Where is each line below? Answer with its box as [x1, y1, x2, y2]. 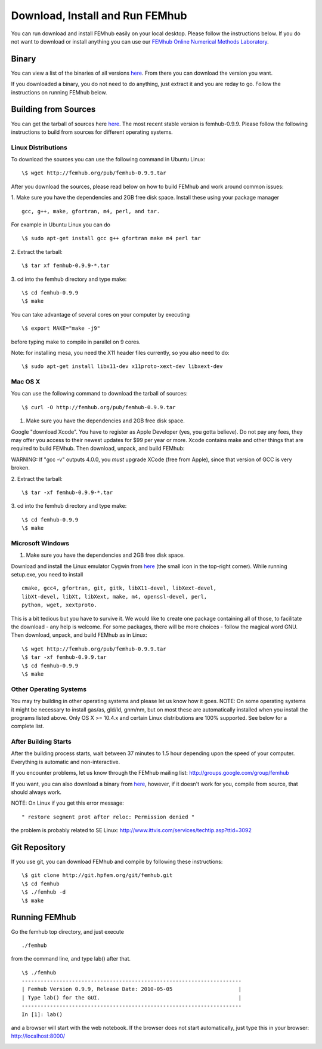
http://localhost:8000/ [11, 1032, 66, 1039]
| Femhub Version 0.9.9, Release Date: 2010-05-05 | [21, 986, 242, 993]
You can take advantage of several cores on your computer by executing [11, 311, 190, 318]
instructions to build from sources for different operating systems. [11, 128, 173, 136]
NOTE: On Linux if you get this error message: [11, 799, 125, 806]
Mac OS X [11, 378, 41, 386]
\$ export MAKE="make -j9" [21, 325, 101, 332]
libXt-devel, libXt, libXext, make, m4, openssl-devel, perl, [21, 593, 208, 600]
